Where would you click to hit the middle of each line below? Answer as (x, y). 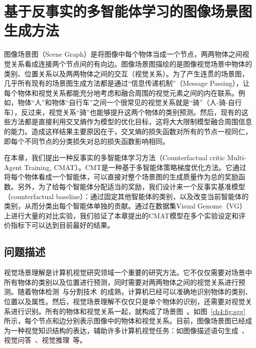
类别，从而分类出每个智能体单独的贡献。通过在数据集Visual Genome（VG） (125, 206)
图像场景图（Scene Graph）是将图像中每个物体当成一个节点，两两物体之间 (123, 54)
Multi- (237, 157)
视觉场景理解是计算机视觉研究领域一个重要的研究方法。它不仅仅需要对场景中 (128, 272)
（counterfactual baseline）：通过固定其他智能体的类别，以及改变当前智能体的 (127, 196)
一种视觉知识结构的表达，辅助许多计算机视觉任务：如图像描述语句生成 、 (129, 330)
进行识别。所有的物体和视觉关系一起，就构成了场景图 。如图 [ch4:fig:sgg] (128, 311)
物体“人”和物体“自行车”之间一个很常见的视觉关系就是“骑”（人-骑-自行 (129, 102)
